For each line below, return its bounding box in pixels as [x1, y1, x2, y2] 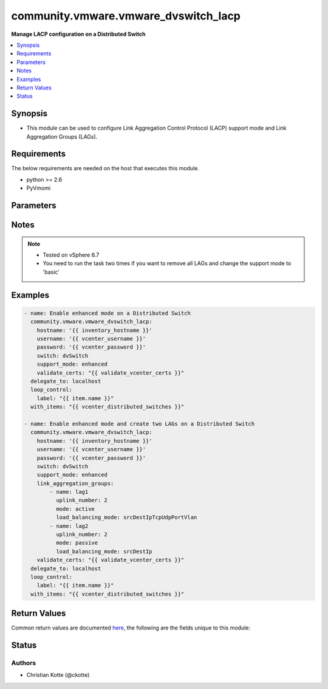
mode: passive [55, 539, 98, 547]
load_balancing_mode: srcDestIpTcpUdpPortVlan [55, 514, 197, 521]
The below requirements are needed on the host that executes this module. [11, 165, 200, 172]
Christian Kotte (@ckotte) [26, 671, 90, 679]
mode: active [55, 505, 95, 512]
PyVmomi [26, 184, 51, 192]
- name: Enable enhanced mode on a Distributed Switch [24, 310, 191, 316]
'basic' [43, 268, 60, 275]
